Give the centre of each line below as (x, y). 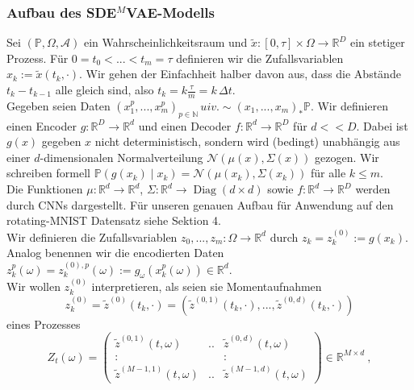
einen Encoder (42, 125)
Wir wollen (33, 286)
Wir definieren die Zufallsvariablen (92, 236)
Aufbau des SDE (62, 12)
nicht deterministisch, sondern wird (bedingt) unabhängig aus (247, 141)
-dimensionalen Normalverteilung (121, 157)
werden (373, 189)
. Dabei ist (382, 125)
